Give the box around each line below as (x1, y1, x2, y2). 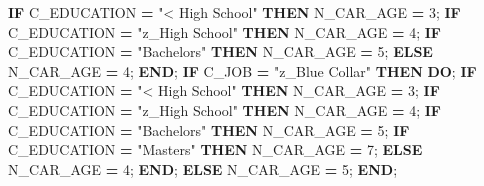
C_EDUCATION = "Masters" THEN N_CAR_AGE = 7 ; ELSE (8, 139, 423, 160)
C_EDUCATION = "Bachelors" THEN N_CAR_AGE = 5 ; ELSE (8, 41, 433, 62)
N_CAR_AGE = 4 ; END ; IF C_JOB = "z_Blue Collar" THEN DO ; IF (8, 60, 477, 81)
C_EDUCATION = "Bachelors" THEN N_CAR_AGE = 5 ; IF (8, 119, 410, 140)
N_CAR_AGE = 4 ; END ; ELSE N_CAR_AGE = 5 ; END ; (8, 158, 398, 179)
